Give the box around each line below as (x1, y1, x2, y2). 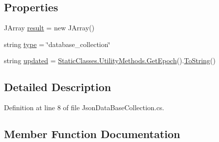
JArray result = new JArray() (4, 23, 95, 33)
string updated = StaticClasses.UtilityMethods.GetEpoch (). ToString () (4, 55, 216, 66)
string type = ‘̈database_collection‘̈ (4, 39, 110, 49)
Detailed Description (4, 79, 111, 95)
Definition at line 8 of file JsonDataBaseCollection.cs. (4, 102, 164, 113)
